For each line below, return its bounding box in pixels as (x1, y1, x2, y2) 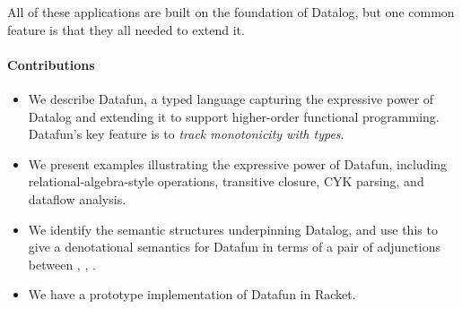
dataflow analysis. (28, 189, 126, 208)
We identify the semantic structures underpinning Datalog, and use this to (28, 219, 438, 238)
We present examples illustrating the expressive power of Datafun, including (28, 154, 448, 173)
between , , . (28, 254, 96, 273)
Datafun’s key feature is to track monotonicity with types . (28, 124, 344, 143)
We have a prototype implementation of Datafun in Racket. (28, 285, 356, 304)
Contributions (7, 55, 95, 73)
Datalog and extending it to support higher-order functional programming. (28, 107, 440, 125)
